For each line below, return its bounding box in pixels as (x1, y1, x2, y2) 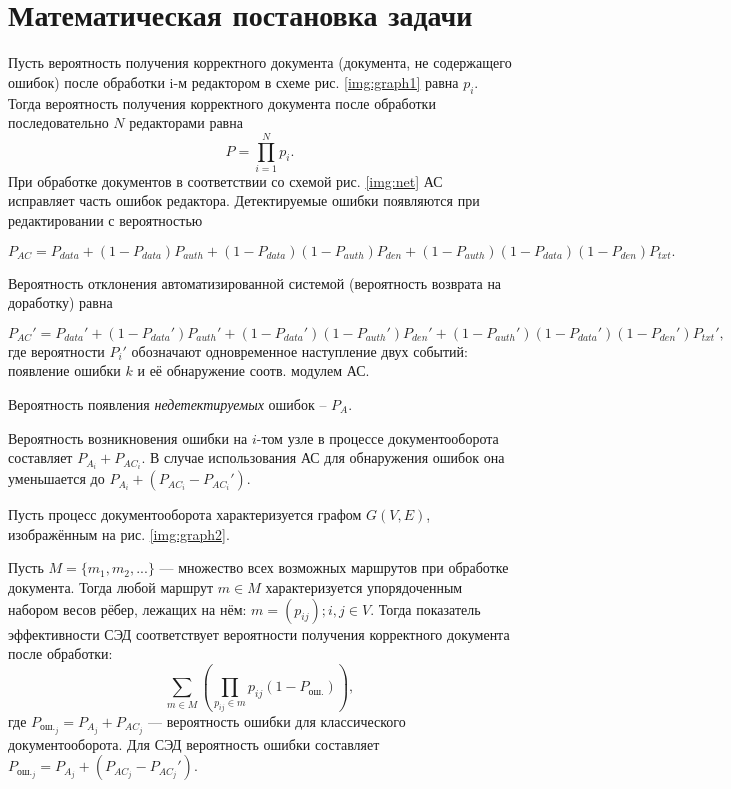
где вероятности (8, 340, 105, 361)
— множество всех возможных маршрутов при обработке (159, 557, 509, 578)
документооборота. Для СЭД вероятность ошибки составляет (8, 733, 380, 754)
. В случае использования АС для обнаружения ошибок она (141, 447, 505, 468)
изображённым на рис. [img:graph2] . (8, 523, 230, 544)
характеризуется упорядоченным (265, 577, 463, 598)
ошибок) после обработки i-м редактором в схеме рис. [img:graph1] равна (8, 71, 459, 92)
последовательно (8, 112, 109, 133)
